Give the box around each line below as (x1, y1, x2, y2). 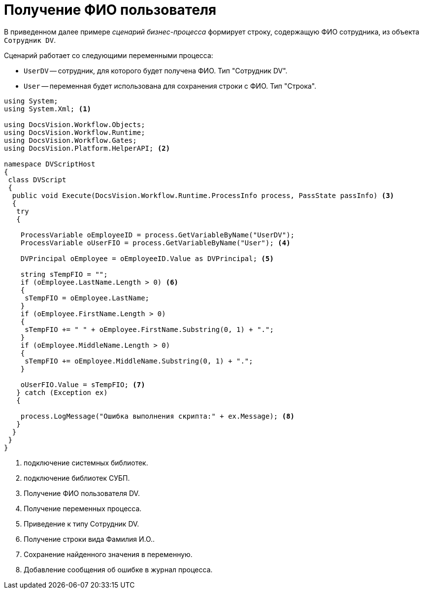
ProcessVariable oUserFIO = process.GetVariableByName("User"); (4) (20, 238, 291, 247)
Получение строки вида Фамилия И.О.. (24, 534, 155, 543)
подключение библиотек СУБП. (24, 473, 130, 482)
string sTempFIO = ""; (20, 270, 108, 278)
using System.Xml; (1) (4, 104, 92, 113)
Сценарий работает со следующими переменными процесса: (4, 51, 213, 60)
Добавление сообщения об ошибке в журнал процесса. (24, 565, 213, 574)
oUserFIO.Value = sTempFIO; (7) (20, 380, 145, 389)
